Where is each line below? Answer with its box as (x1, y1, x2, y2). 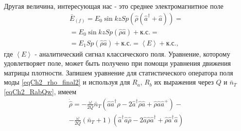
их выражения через (154, 77, 214, 87)
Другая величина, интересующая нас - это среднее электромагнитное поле (4, 1, 224, 11)
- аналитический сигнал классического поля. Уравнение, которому (34, 48, 230, 58)
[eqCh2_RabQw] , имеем (4, 87, 77, 97)
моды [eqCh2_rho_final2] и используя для (4, 77, 130, 87)
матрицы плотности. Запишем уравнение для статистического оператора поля (4, 67, 233, 77)
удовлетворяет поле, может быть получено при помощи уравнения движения (4, 58, 231, 68)
